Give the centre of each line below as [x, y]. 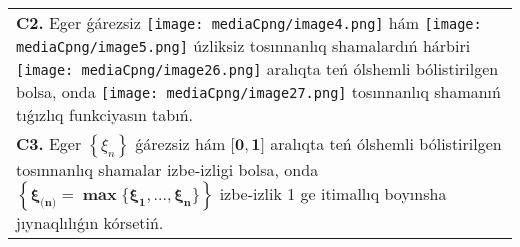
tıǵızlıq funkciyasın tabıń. [105, 114]
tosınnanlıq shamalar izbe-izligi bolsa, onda [167, 169]
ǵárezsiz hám [180, 143]
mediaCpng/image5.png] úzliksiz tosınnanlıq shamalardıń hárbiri [243, 45]
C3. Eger [49, 143]
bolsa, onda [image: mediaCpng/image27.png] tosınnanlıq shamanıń [258, 91]
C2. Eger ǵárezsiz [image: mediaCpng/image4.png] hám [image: [249, 22]
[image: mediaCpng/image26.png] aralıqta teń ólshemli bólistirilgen [257, 68]
